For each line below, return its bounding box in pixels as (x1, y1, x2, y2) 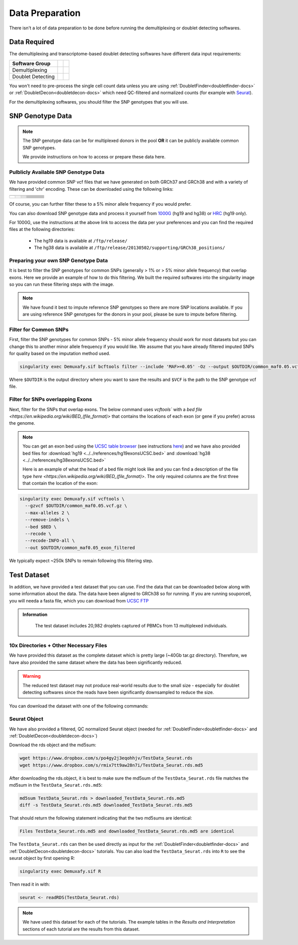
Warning (22, 673, 41, 679)
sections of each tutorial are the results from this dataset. (22, 926, 140, 932)
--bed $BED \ (25, 524, 57, 530)
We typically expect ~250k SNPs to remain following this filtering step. (9, 558, 153, 564)
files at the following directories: (9, 227, 75, 233)
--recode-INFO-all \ (25, 538, 75, 544)
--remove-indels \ (25, 517, 70, 523)
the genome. (9, 420, 35, 426)
